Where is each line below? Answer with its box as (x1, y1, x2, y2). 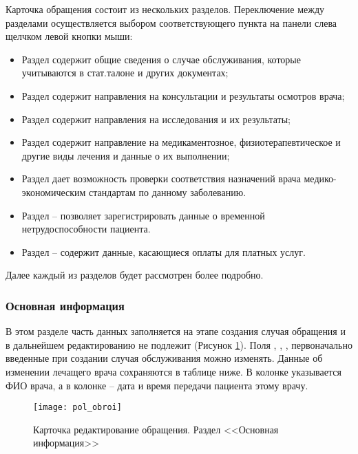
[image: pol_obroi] (33, 402, 122, 413)
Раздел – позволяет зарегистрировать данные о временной (21, 208, 265, 222)
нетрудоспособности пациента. (21, 221, 151, 236)
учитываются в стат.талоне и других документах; (21, 65, 229, 80)
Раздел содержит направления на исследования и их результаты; (21, 111, 291, 126)
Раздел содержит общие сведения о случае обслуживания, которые (21, 52, 301, 66)
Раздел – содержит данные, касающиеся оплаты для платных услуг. (21, 244, 306, 259)
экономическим (21, 184, 86, 199)
